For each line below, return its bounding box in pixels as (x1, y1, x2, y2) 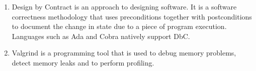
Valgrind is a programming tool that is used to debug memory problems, (12, 47, 236, 58)
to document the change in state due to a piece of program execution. (12, 21, 227, 31)
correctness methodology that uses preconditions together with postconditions (12, 11, 252, 21)
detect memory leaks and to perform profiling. (12, 57, 154, 67)
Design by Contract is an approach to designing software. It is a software (12, 1, 237, 11)
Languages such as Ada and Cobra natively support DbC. (12, 30, 190, 41)
